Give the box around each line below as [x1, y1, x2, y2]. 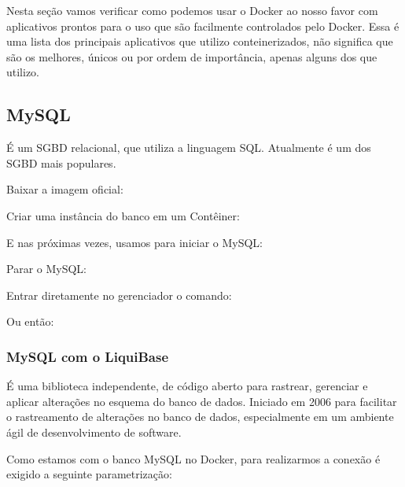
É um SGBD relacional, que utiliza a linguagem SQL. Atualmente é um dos [6, 139, 371, 156]
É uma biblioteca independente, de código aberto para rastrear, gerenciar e [6, 378, 368, 394]
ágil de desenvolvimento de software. [6, 423, 182, 440]
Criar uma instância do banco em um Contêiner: [6, 207, 240, 223]
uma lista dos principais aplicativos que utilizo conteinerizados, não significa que [6, 33, 393, 50]
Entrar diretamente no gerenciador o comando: [6, 286, 232, 303]
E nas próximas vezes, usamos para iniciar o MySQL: [6, 234, 263, 250]
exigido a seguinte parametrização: [6, 466, 172, 482]
